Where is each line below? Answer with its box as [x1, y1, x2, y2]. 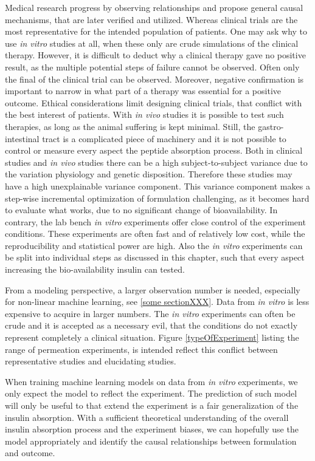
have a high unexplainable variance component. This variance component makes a [5, 179, 310, 192]
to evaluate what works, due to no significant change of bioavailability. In [5, 203, 278, 216]
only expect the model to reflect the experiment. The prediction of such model [5, 387, 297, 400]
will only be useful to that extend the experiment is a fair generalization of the [5, 399, 299, 411]
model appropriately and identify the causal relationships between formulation [5, 434, 297, 447]
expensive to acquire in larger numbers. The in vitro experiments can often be [5, 307, 296, 319]
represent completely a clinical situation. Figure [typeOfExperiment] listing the [5, 331, 299, 344]
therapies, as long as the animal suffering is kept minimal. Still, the [5, 120, 255, 132]
